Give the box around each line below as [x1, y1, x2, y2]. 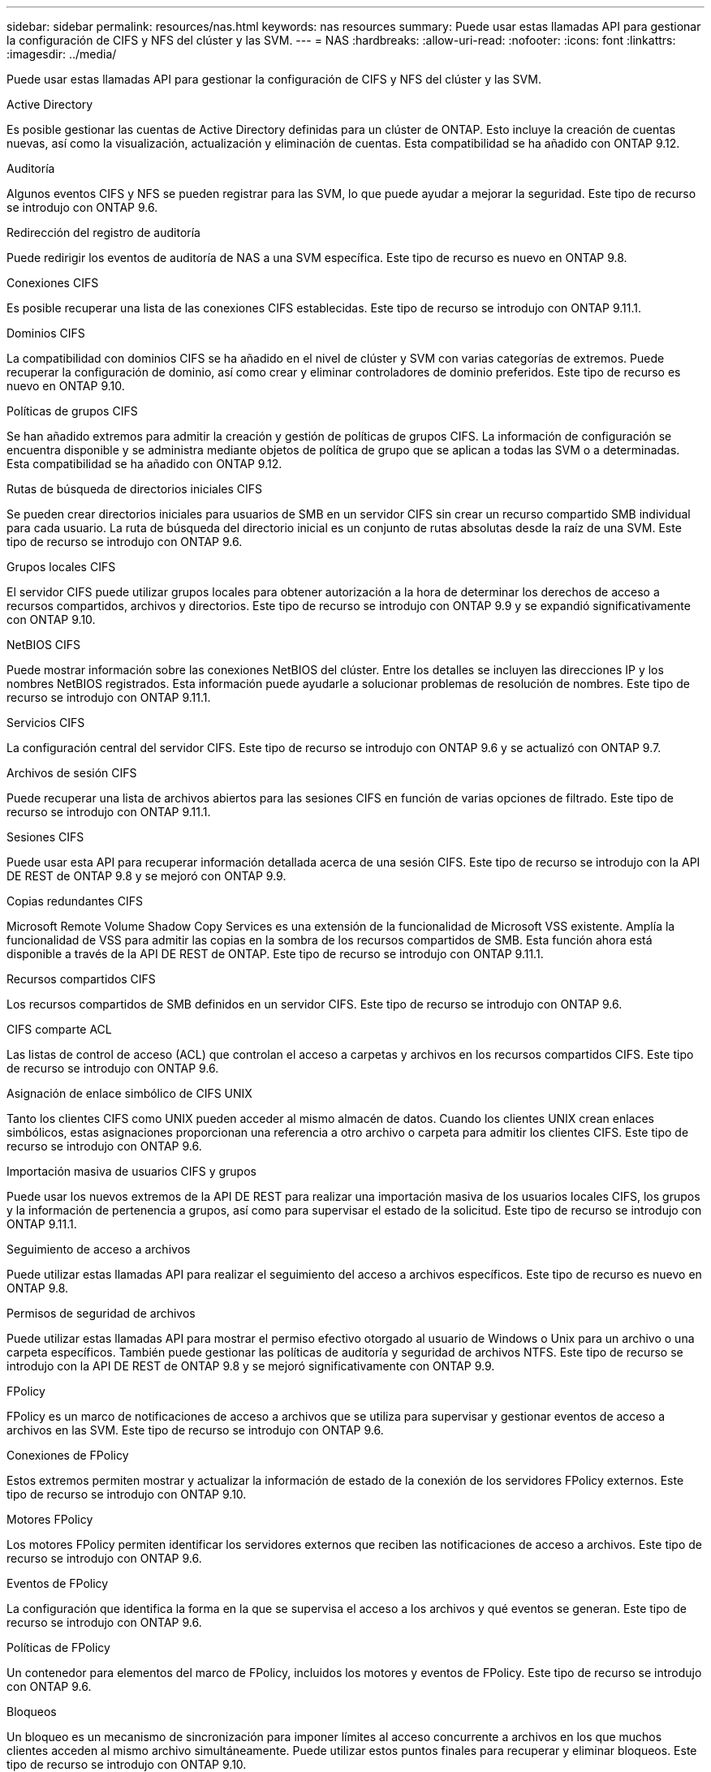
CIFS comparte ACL [6, 1022, 112, 1036]
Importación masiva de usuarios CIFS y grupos [6, 1164, 256, 1178]
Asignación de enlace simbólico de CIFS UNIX [6, 1086, 252, 1100]
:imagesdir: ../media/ [6, 47, 117, 61]
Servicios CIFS [6, 716, 85, 729]
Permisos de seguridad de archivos [6, 1306, 196, 1320]
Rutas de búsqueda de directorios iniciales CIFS [6, 482, 263, 496]
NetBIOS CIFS [6, 638, 81, 652]
